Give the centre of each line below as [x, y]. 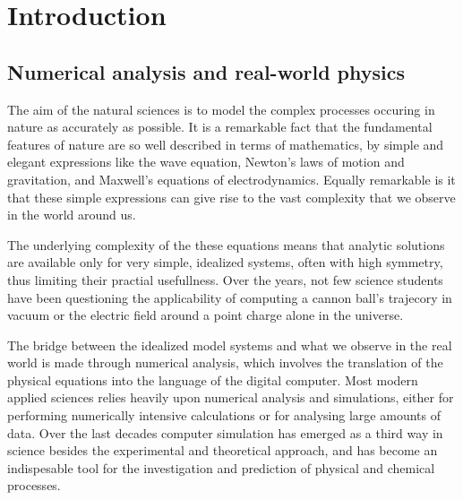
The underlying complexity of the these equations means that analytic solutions [226, 244]
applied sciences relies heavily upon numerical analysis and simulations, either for [231, 397]
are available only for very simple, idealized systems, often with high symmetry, [225, 262]
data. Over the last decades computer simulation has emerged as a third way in [225, 432]
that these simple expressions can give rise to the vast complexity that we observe [231, 197]
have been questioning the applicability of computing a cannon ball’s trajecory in [230, 297]
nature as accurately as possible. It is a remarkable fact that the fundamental [220, 127]
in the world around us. [72, 215]
